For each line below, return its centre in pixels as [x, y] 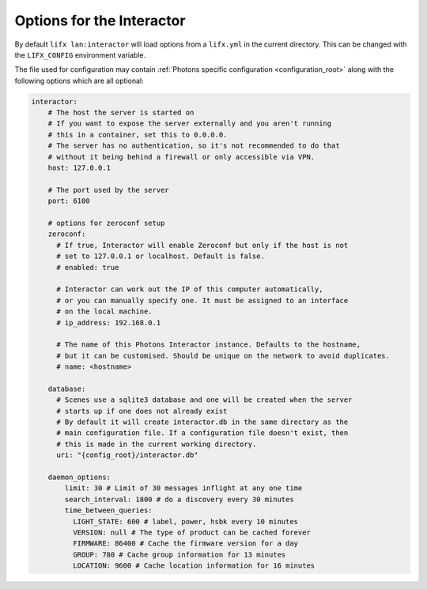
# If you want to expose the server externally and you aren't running [190, 124]
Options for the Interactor [100, 21]
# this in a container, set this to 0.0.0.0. [138, 135]
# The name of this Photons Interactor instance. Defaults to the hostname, [209, 345]
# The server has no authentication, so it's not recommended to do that [194, 146]
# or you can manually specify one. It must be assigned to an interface [202, 300]
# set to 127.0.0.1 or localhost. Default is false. [161, 256]
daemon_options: [79, 477]
